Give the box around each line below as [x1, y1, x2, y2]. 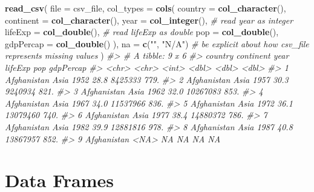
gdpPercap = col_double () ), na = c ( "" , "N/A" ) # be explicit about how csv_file [5, 37, 309, 50]
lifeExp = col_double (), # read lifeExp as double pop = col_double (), [5, 25, 279, 38]
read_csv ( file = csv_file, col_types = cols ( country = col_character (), [5, 2, 286, 14]
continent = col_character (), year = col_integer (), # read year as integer [5, 13, 293, 26]
